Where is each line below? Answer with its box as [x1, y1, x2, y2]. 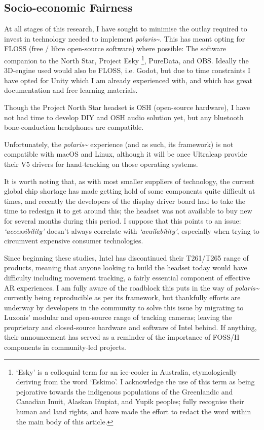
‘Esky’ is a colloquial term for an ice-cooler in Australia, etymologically [16, 366, 237, 377]
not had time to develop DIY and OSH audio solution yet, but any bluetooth [4, 112, 244, 122]
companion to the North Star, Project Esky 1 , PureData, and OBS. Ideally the [4, 53, 249, 65]
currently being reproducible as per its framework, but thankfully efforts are [4, 292, 241, 303]
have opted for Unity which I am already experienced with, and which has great [4, 75, 252, 85]
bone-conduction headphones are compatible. [4, 122, 144, 132]
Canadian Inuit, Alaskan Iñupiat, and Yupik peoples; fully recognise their [16, 396, 244, 407]
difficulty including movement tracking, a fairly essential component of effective [4, 272, 250, 282]
